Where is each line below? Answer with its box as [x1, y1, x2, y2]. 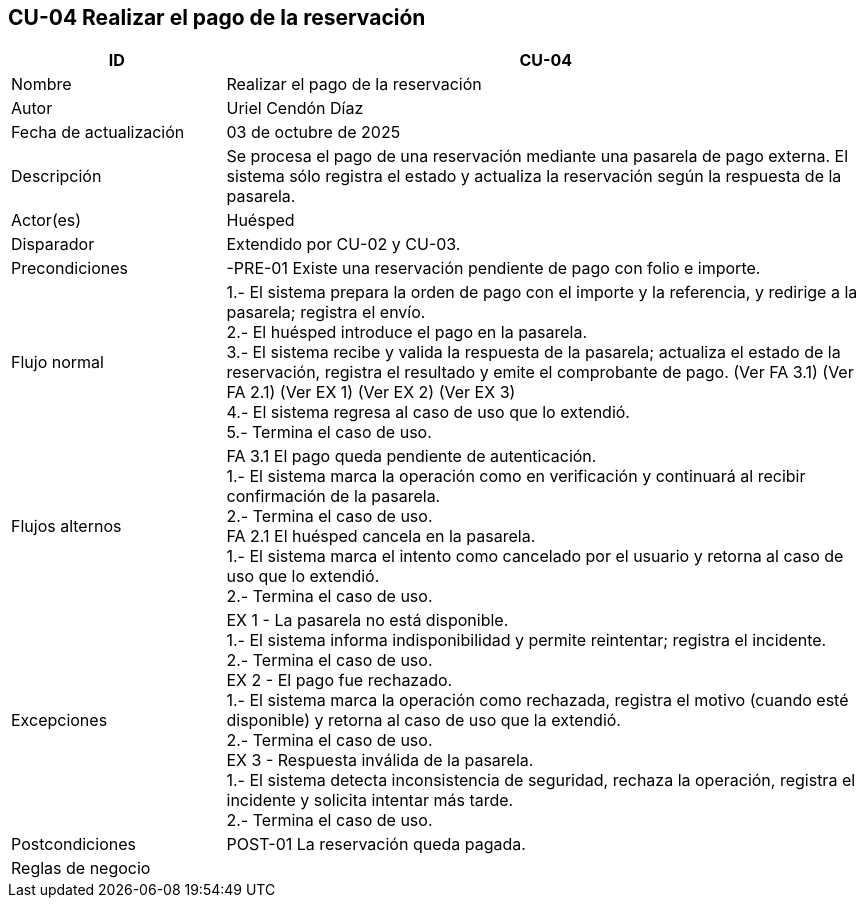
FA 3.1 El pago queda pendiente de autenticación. [226, 446, 597, 467]
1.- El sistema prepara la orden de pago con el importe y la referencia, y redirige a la [226, 282, 858, 303]
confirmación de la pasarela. [226, 486, 441, 507]
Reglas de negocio [11, 858, 151, 879]
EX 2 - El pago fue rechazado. [226, 670, 453, 691]
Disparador [11, 234, 95, 255]
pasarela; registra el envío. [226, 302, 426, 323]
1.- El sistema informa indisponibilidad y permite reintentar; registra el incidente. [226, 630, 827, 651]
